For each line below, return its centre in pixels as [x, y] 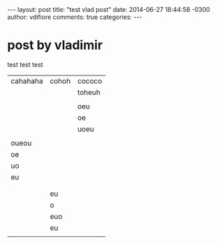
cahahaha [27, 80]
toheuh [89, 92]
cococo [90, 80]
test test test [25, 64]
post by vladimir [55, 45]
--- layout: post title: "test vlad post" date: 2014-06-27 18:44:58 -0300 [109, 9]
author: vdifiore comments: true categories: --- [75, 17]
